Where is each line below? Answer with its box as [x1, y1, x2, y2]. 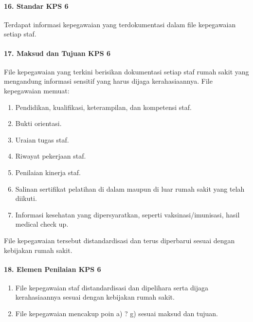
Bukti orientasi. [15, 118, 62, 128]
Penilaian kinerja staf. [15, 167, 81, 177]
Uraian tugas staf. [15, 134, 69, 144]
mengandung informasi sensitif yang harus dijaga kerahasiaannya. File [4, 76, 213, 86]
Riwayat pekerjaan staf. [15, 151, 86, 161]
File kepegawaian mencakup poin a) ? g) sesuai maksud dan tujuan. [15, 308, 218, 319]
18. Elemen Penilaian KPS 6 [4, 264, 101, 274]
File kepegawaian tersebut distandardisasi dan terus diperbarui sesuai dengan [4, 235, 235, 245]
